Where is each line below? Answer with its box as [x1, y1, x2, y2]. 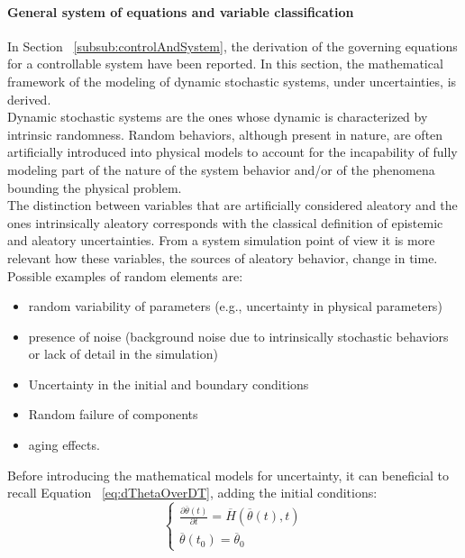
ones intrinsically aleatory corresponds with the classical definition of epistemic [7, 213, 443, 232]
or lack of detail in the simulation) [28, 344, 218, 363]
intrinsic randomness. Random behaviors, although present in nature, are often [7, 124, 443, 143]
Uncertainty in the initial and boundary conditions [28, 374, 309, 393]
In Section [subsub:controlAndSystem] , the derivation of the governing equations [7, 36, 458, 55]
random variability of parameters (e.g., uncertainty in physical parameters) [28, 297, 442, 316]
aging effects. [28, 435, 100, 454]
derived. [7, 89, 51, 108]
